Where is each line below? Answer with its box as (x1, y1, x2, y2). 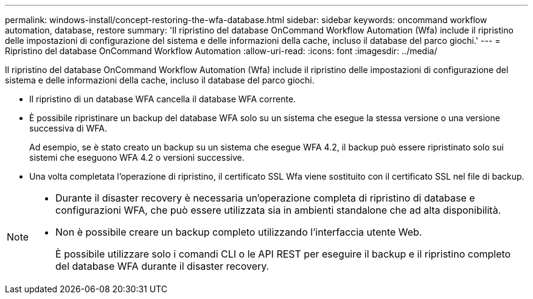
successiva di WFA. (29, 123, 107, 133)
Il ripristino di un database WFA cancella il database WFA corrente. (29, 94, 296, 104)
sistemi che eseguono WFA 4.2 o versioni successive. (29, 152, 245, 163)
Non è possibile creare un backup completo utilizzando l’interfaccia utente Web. (55, 226, 422, 238)
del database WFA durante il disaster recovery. (55, 260, 270, 272)
